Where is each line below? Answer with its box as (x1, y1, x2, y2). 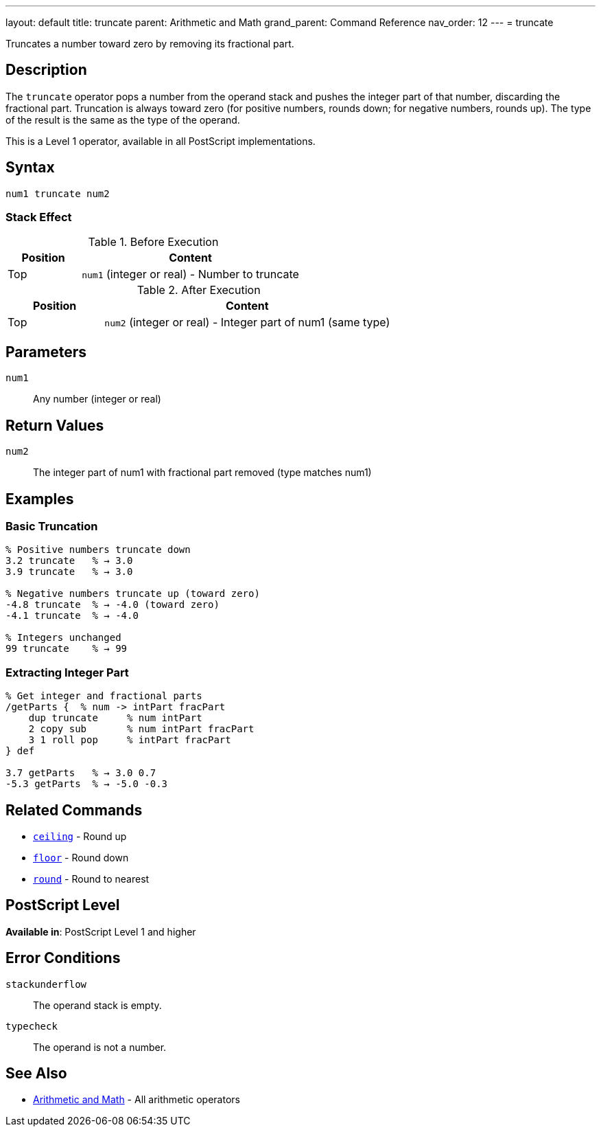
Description (5, 61, 87, 79)
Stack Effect (5, 210, 72, 225)
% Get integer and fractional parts (5, 690, 202, 702)
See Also (5, 1065, 67, 1083)
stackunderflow (5, 978, 87, 990)
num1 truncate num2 (5, 188, 110, 199)
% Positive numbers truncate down (5, 544, 191, 556)
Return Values (5, 416, 104, 434)
